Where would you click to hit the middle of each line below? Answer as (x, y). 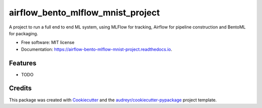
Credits (20, 88)
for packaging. (24, 33)
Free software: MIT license (48, 42)
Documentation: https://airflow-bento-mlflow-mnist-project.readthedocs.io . (97, 49)
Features (23, 63)
